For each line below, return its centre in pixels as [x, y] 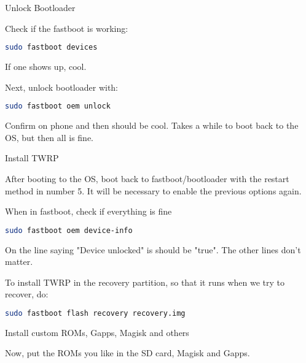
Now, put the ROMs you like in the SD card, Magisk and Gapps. [127, 353]
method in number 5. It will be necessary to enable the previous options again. [153, 190]
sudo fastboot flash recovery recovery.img [95, 313]
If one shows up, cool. [46, 67]
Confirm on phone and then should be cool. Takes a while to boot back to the [152, 125]
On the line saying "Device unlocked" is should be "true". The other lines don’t [153, 249]
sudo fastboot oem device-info [69, 230]
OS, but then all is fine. [49, 137]
